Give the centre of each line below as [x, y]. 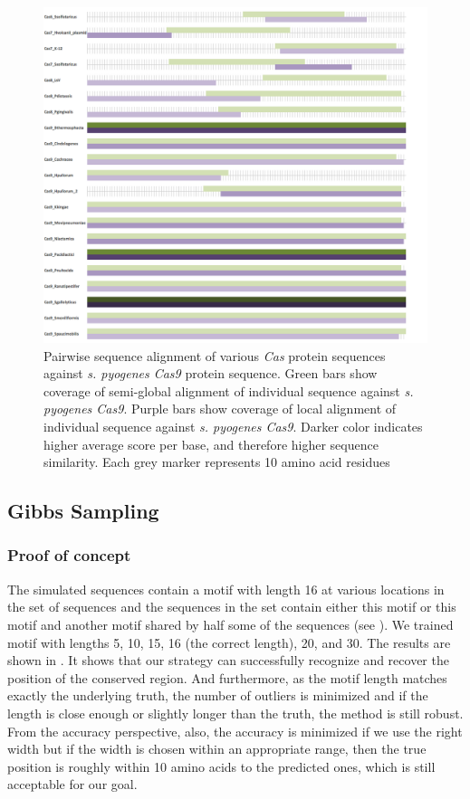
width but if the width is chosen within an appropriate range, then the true [217, 749]
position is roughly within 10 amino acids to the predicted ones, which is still [221, 766]
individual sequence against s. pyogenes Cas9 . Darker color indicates [233, 426]
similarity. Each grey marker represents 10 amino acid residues [217, 462]
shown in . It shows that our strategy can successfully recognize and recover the [228, 660]
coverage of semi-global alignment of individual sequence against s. [229, 390]
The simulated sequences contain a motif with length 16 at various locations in [226, 589]
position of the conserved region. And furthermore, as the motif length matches [227, 677]
